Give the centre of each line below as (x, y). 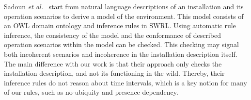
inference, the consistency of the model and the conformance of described (112, 35)
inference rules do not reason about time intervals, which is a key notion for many (125, 82)
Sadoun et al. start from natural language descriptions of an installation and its (124, 6)
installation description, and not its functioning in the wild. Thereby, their (114, 73)
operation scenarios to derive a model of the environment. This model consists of (124, 16)
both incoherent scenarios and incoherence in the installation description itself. (121, 54)
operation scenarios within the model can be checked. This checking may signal (121, 44)
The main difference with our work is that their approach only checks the (113, 63)
